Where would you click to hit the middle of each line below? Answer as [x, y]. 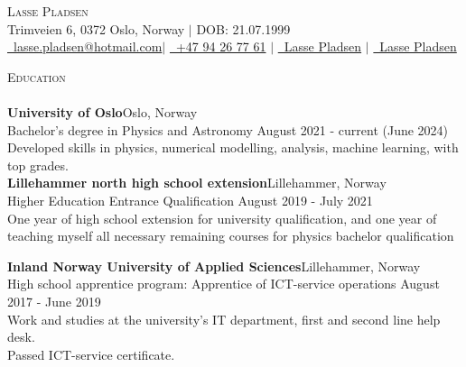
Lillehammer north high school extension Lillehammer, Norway [197, 183]
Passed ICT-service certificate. [91, 354]
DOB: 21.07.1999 [243, 28]
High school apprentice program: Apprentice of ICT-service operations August [224, 284]
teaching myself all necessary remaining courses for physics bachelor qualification [231, 236]
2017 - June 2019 [54, 301]
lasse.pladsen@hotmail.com [88, 46]
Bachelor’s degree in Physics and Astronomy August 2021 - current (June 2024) [228, 129]
